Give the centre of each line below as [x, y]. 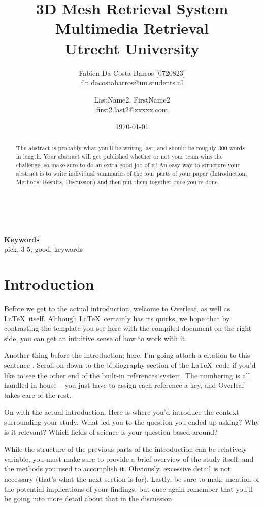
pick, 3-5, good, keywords [43, 249]
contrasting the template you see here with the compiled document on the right [128, 328]
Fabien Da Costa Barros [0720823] [132, 72]
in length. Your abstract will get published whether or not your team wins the [119, 156]
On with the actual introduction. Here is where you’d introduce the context [122, 412]
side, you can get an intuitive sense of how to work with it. [95, 338]
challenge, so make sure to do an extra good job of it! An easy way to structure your [128, 165]
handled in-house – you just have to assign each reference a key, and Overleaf [124, 385]
